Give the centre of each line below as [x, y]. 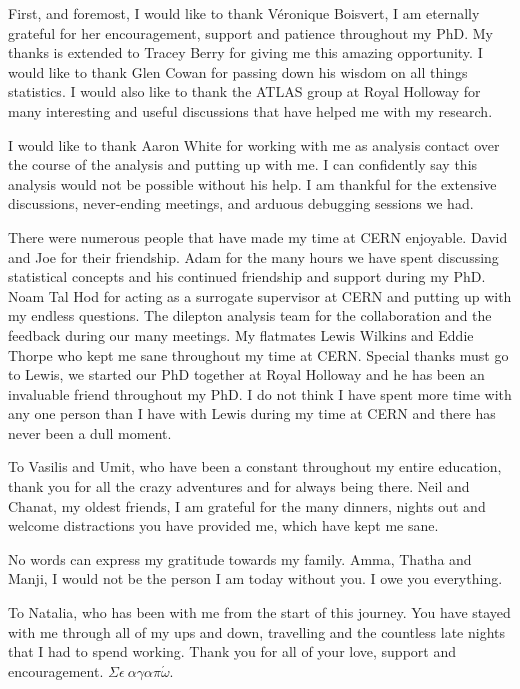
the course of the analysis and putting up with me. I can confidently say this [243, 164]
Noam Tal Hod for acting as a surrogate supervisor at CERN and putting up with [260, 295]
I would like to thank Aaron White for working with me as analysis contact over [254, 144]
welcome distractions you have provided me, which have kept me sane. [223, 525]
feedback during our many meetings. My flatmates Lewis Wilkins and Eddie [241, 334]
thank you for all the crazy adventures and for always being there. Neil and [239, 486]
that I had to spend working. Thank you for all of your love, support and [232, 651]
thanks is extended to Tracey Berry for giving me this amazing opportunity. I [245, 52]
